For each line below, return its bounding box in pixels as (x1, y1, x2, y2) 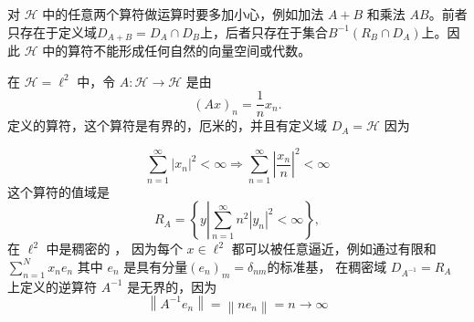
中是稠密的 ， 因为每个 (46, 239, 183, 258)
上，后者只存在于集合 (200, 22, 328, 41)
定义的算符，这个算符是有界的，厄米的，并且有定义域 (7, 116, 327, 135)
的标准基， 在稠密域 (267, 256, 387, 275)
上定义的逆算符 (7, 276, 97, 296)
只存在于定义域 (7, 22, 97, 41)
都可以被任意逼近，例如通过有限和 (231, 239, 437, 258)
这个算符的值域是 (7, 182, 110, 201)
